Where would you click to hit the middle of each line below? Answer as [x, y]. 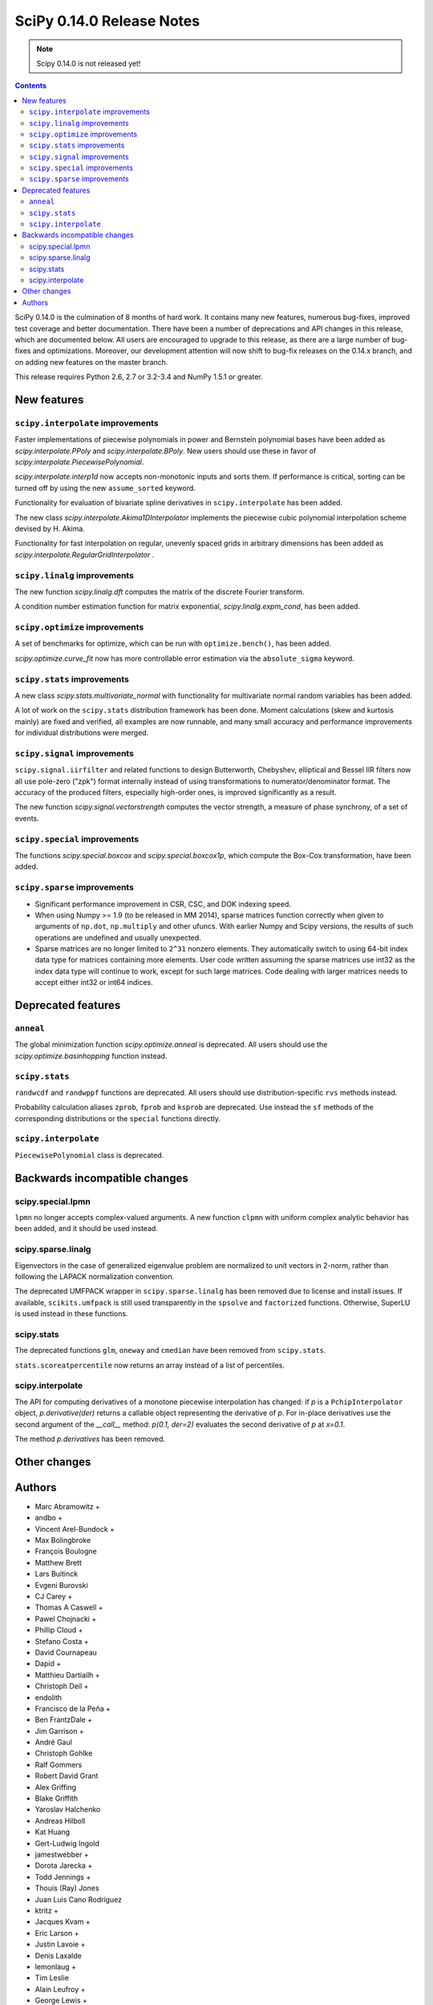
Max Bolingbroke [63, 1541]
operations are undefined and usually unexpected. [118, 938]
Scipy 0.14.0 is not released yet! [89, 63]
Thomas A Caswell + [69, 1607]
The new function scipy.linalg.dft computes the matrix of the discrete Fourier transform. [160, 591]
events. [27, 818]
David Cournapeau [66, 1652]
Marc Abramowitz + [67, 1506]
